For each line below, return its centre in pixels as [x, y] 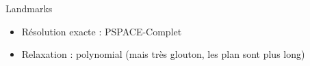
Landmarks [29, 8]
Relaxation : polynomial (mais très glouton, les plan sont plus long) [163, 54]
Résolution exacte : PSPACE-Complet [102, 31]
